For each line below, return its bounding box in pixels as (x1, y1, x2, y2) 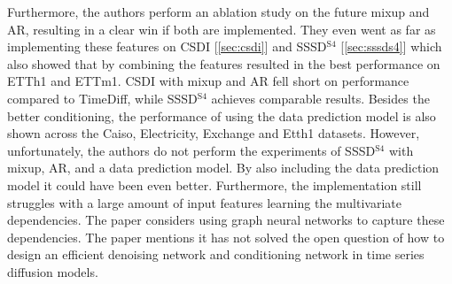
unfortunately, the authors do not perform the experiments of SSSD (7, 141, 376, 159)
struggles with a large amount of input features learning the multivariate (7, 193, 401, 211)
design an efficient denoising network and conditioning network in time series (7, 245, 425, 264)
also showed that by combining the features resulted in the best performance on (7, 54, 440, 73)
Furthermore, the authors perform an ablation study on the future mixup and (7, 3, 430, 20)
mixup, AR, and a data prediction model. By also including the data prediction (7, 158, 440, 177)
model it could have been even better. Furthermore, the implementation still (7, 175, 422, 194)
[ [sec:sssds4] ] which (340, 37, 442, 56)
